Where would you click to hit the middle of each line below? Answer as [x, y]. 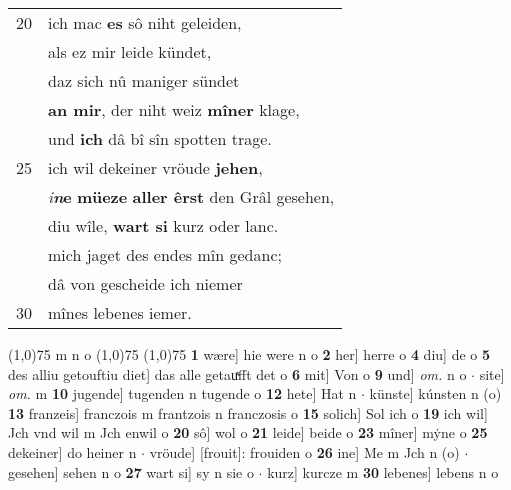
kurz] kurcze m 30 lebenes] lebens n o [383, 471]
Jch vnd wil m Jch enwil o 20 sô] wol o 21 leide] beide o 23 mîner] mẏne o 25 [248, 432]
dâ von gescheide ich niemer [145, 283]
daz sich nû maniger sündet [144, 80]
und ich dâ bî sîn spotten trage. [160, 138]
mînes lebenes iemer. [120, 312]
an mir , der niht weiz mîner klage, [174, 109]
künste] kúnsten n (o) [435, 393]
